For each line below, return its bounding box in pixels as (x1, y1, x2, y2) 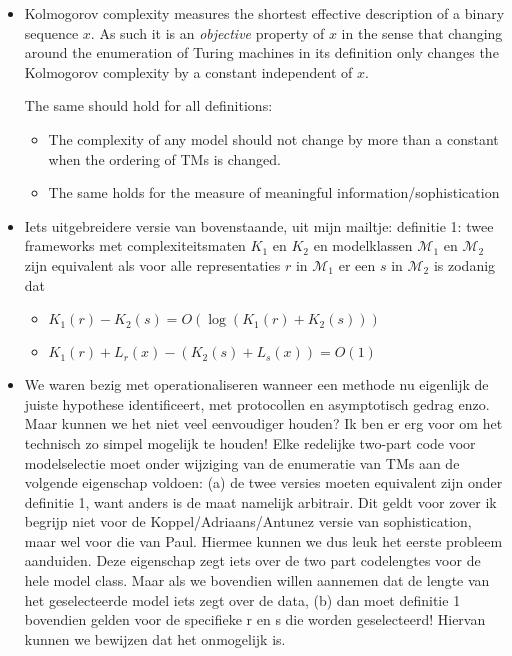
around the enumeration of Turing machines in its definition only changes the (24, 42, 499, 63)
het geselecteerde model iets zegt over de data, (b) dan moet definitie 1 (24, 589, 461, 610)
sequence (24, 22, 79, 43)
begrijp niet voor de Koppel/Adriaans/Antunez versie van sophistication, (24, 511, 472, 532)
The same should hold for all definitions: (24, 95, 273, 116)
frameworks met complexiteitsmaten (24, 235, 246, 256)
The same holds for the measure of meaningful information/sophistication (48, 182, 500, 203)
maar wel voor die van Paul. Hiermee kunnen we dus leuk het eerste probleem (24, 530, 503, 551)
